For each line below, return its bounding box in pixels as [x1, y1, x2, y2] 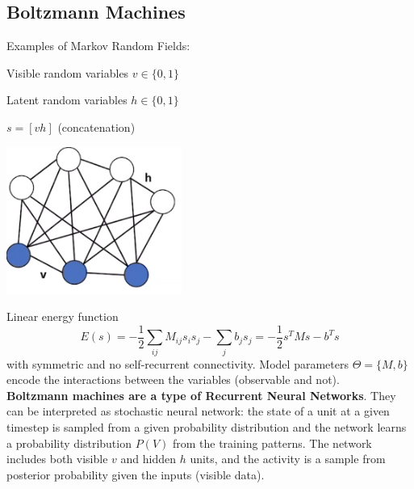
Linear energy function [6, 308, 119, 325]
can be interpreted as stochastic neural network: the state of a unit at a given [6, 403, 390, 419]
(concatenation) [57, 118, 136, 135]
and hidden [120, 450, 176, 467]
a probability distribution [6, 434, 132, 451]
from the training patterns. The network [172, 434, 372, 451]
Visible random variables [6, 64, 129, 81]
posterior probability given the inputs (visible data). [6, 466, 265, 483]
